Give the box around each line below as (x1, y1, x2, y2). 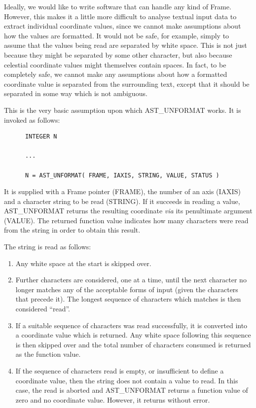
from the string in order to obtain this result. (4, 225, 141, 235)
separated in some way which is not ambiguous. (4, 88, 147, 99)
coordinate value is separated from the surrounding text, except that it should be (4, 78, 250, 89)
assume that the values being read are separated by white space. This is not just (4, 40, 247, 50)
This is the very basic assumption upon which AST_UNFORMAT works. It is (4, 104, 241, 115)
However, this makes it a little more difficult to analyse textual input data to (4, 11, 237, 21)
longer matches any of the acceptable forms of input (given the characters (15, 284, 238, 294)
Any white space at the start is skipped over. (15, 258, 151, 268)
